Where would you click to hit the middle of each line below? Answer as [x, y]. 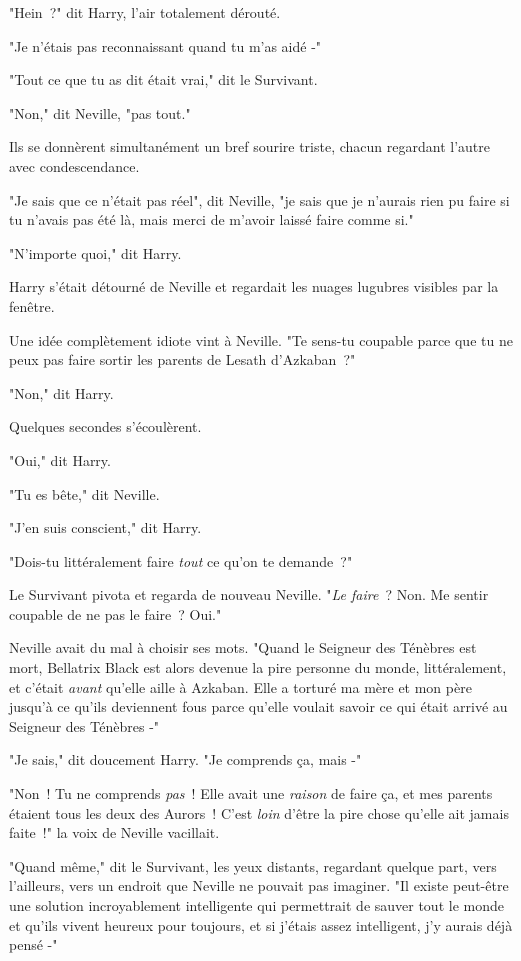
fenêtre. [32, 305]
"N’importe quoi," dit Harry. [95, 252]
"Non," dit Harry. [61, 392]
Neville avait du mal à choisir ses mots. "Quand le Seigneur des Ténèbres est [243, 647]
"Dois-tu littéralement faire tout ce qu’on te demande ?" [181, 560]
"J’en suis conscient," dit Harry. [105, 527]
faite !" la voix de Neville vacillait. [114, 832]
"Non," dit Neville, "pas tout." [100, 112]
